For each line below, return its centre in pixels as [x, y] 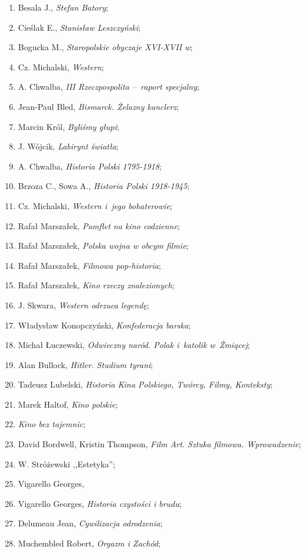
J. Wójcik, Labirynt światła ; [68, 146]
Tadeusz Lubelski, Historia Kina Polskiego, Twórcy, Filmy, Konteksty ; [145, 384]
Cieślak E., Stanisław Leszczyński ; [79, 27]
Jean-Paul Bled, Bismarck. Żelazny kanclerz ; [99, 106]
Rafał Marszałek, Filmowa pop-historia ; [89, 265]
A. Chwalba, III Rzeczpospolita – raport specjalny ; [109, 87]
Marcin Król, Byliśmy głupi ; [68, 126]
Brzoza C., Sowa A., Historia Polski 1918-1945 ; [104, 186]
